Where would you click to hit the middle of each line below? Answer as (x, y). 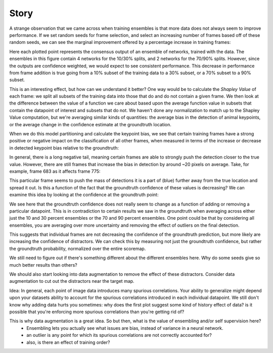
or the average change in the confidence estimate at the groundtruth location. (90, 124)
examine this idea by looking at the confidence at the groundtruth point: (84, 195)
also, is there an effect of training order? (68, 342)
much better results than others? (43, 265)
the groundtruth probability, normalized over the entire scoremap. (78, 248)
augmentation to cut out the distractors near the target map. (72, 281)
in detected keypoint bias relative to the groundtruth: (64, 148)
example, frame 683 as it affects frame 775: (55, 171)
